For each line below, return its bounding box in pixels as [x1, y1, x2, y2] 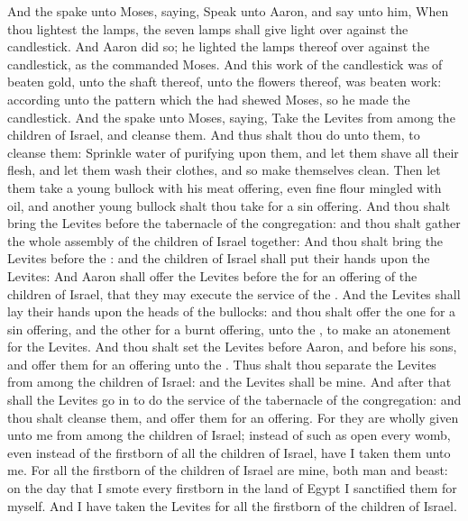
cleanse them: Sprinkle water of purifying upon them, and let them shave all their [7, 142, 459, 161]
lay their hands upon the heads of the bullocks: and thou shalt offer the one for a [7, 302, 456, 321]
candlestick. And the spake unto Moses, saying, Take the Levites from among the [7, 107, 455, 126]
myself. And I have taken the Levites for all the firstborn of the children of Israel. [7, 496, 457, 515]
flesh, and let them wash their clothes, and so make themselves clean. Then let [7, 160, 441, 179]
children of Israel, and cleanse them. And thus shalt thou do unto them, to [7, 125, 420, 144]
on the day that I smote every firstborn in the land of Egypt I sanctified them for [7, 479, 457, 498]
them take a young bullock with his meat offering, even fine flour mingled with [7, 178, 442, 197]
